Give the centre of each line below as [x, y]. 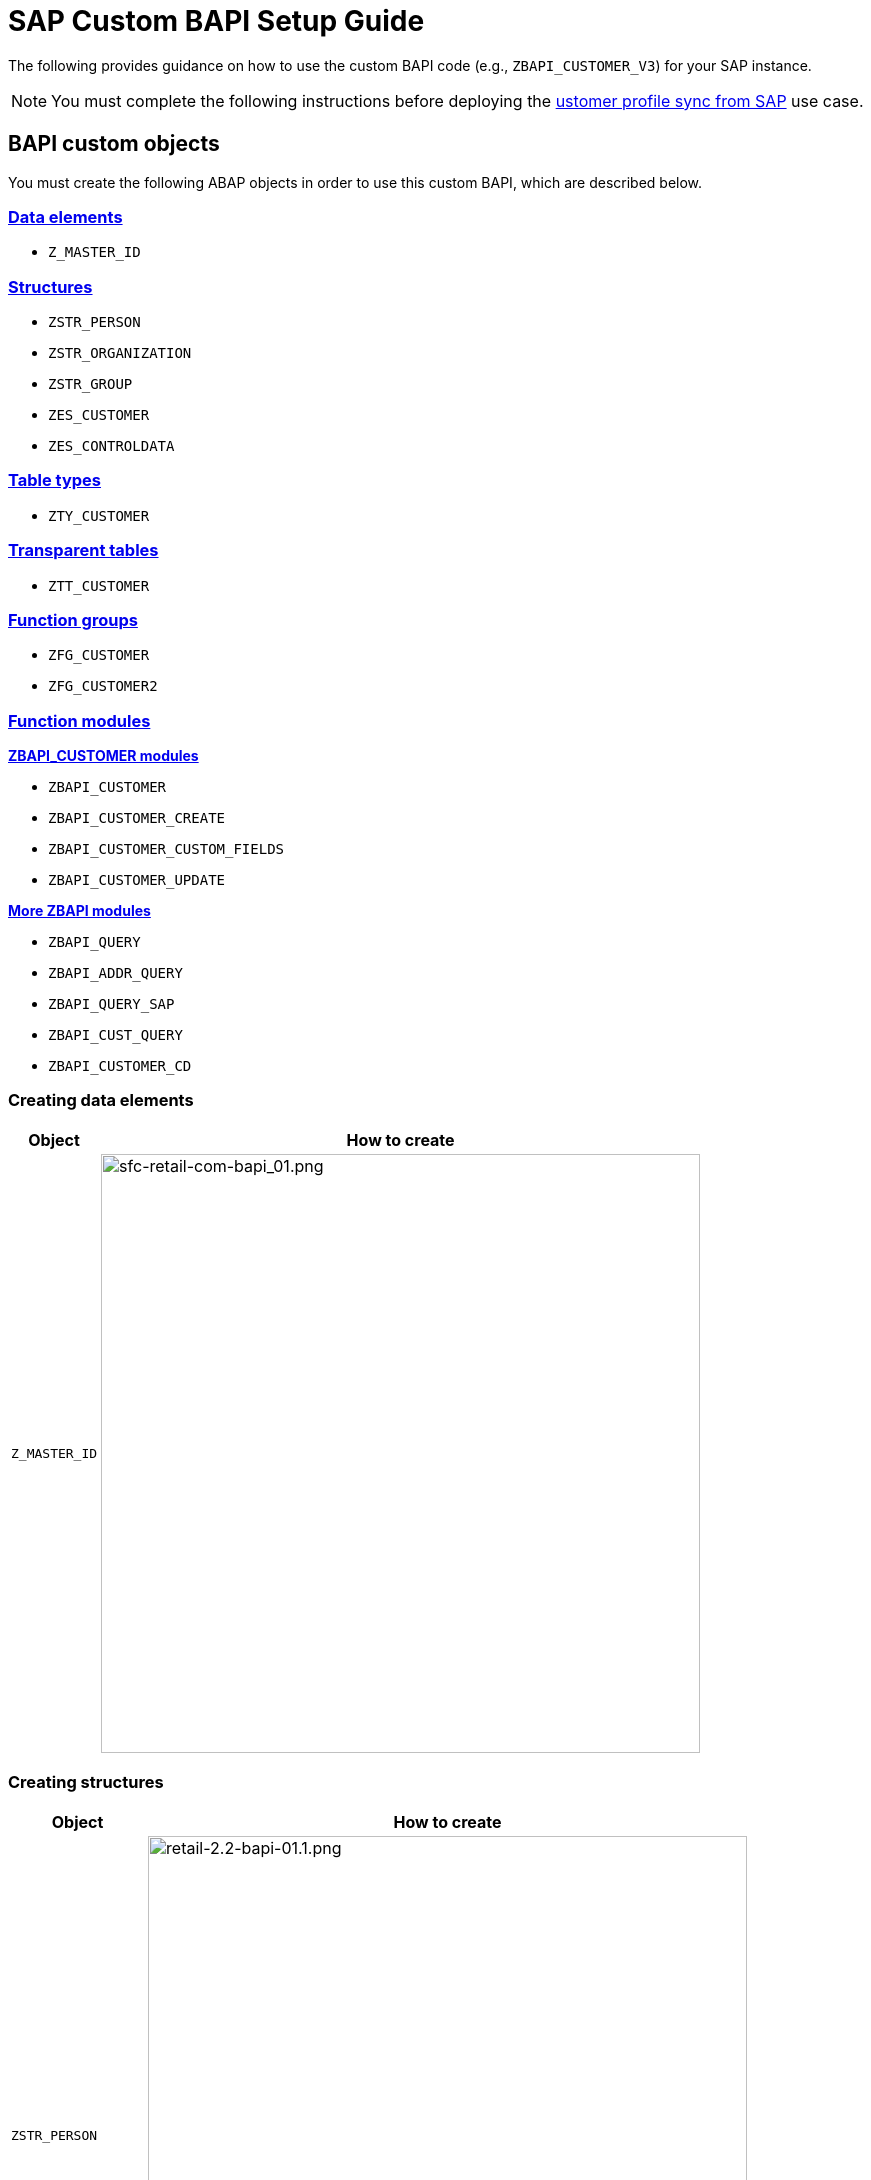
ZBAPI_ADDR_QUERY [115, 973]
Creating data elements [101, 1100]
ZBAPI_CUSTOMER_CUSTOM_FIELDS [166, 849]
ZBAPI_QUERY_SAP [111, 1004]
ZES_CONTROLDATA [111, 446]
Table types [55, 480]
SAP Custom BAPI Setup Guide [216, 21]
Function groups [73, 619]
